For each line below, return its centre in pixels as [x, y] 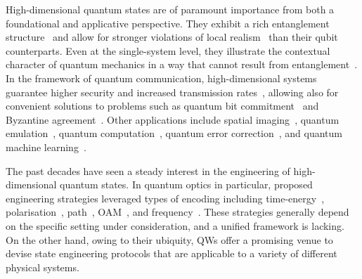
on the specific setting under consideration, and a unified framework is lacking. [175, 225]
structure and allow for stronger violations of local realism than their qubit [172, 37]
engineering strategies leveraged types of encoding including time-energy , [165, 198]
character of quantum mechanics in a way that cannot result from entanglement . [182, 64]
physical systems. [43, 267]
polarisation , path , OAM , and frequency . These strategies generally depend [177, 212]
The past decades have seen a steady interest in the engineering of [148, 170]
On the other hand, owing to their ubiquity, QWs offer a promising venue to [169, 239]
